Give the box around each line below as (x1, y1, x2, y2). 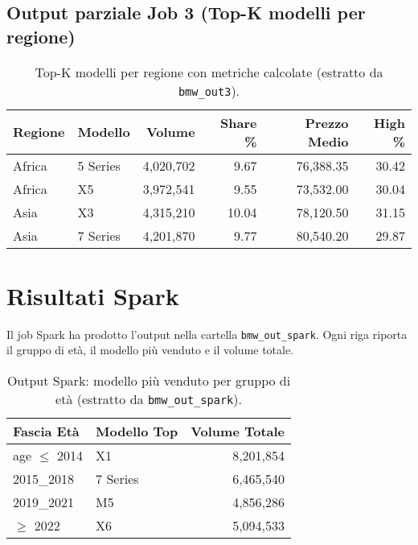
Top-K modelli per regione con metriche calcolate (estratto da (35, 62, 383, 81)
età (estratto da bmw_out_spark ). (55, 389, 242, 408)
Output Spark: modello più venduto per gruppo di (6, 370, 291, 390)
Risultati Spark (6, 279, 179, 312)
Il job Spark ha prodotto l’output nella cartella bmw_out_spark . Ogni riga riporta (6, 325, 408, 342)
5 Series (77, 155, 121, 175)
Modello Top (96, 421, 178, 440)
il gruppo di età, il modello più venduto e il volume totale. (6, 341, 294, 358)
